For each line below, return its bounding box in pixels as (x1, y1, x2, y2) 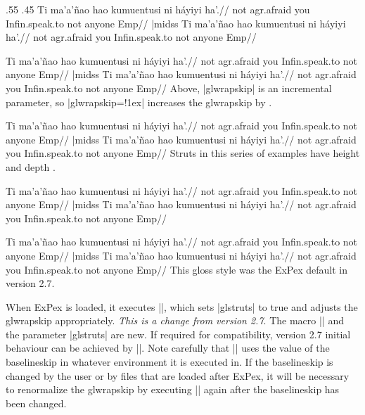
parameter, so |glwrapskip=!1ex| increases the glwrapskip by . (6, 94, 272, 109)
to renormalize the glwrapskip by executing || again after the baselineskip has (6, 382, 340, 397)
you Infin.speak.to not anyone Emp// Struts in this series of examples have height (6, 146, 360, 160)
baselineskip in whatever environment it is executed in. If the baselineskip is (6, 355, 333, 369)
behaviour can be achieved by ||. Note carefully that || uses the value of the (6, 340, 330, 355)
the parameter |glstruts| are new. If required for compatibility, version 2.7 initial (6, 326, 351, 341)
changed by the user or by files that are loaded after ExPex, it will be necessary (6, 368, 350, 383)
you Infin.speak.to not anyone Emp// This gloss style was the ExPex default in (6, 262, 347, 276)
